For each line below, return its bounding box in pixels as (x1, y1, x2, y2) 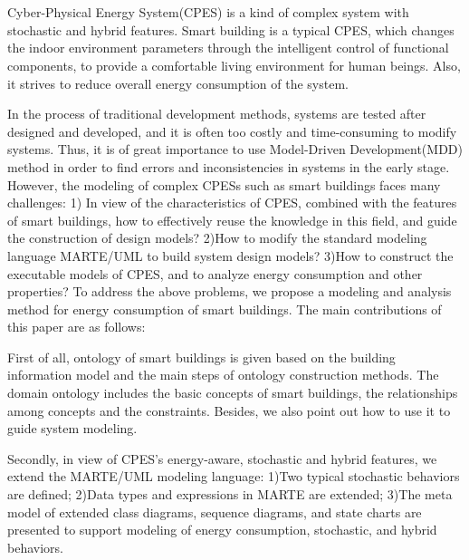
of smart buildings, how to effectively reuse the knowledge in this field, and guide (7, 210, 457, 229)
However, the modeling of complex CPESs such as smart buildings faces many (7, 175, 441, 194)
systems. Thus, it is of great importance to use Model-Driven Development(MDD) (7, 140, 463, 159)
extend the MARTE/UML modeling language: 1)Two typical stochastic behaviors (7, 467, 460, 486)
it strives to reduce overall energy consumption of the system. (7, 73, 349, 92)
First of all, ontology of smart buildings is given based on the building (7, 347, 396, 366)
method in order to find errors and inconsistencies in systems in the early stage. (7, 157, 450, 176)
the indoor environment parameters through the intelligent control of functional (7, 38, 449, 57)
